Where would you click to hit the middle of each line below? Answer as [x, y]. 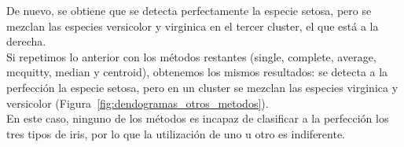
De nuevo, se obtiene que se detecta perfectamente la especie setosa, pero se [189, 10]
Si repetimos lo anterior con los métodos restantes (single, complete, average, [191, 56]
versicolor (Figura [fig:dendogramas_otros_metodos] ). [138, 103]
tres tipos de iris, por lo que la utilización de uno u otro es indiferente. [176, 133]
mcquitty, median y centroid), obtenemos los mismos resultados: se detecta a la [197, 72]
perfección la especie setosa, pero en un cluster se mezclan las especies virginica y [202, 87]
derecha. [26, 41]
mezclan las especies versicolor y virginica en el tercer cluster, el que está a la [193, 26]
